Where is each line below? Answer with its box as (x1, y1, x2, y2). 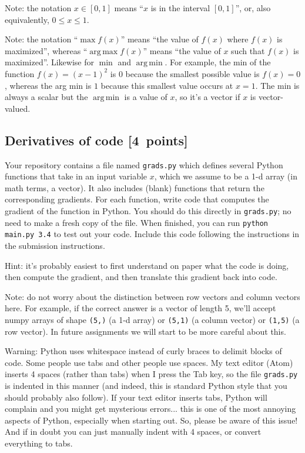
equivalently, (5, 13, 49, 25)
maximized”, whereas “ (5, 44, 88, 56)
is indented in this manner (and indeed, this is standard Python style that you (5, 379, 287, 392)
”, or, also (235, 2, 271, 14)
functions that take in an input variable (5, 170, 148, 182)
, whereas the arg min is (5, 79, 92, 91)
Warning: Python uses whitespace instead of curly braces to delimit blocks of (5, 345, 282, 357)
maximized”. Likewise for (5, 56, 94, 68)
